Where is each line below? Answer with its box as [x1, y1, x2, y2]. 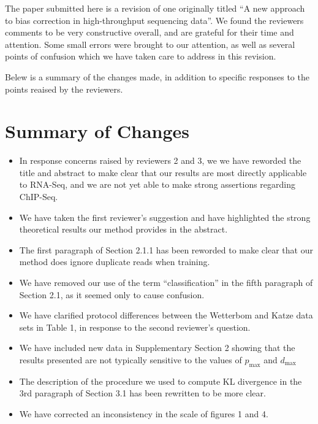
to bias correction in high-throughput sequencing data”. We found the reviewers [5, 13, 304, 26]
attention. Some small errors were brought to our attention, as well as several [5, 37, 295, 50]
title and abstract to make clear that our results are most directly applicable [19, 166, 307, 179]
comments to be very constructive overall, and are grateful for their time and [5, 26, 294, 39]
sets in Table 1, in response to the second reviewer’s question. [19, 320, 251, 333]
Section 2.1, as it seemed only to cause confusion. [19, 288, 205, 301]
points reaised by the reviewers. [5, 82, 123, 95]
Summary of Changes [5, 118, 190, 144]
